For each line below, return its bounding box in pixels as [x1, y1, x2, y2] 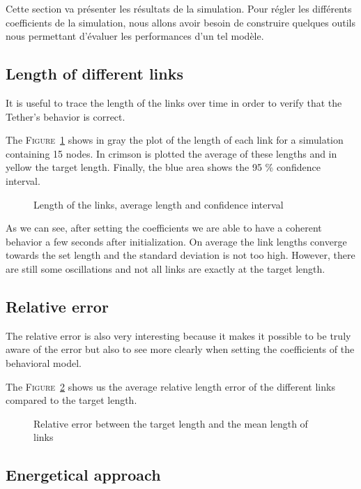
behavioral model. [6, 355, 82, 370]
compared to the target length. [6, 393, 137, 407]
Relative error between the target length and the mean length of [33, 416, 308, 430]
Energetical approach [6, 464, 161, 486]
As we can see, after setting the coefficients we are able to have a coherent [6, 220, 322, 235]
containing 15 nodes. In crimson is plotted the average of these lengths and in [6, 146, 337, 160]
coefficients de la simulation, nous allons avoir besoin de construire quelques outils [6, 15, 355, 29]
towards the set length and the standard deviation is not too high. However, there [6, 248, 355, 262]
